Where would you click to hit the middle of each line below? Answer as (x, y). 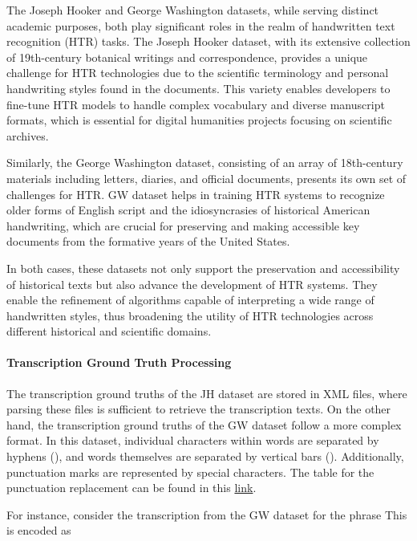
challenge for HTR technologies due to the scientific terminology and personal (198, 73)
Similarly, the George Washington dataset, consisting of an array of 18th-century (205, 163)
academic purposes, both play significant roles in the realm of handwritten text (201, 25)
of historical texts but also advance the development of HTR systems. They (192, 284)
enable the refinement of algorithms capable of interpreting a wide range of (190, 300)
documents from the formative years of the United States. (148, 241)
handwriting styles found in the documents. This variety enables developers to (198, 88)
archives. (28, 135)
